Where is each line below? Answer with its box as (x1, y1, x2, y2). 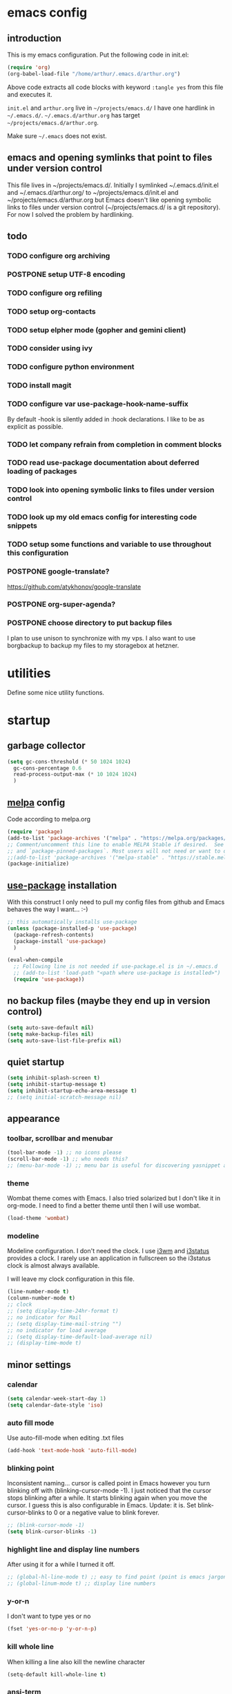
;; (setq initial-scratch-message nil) (7, 1094, 122, 1101)
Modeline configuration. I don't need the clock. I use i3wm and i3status (7, 1247, 209, 1255)
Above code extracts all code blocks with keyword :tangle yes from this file (7, 83, 224, 91)
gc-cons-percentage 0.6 (13, 765, 81, 772)
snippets (7, 521, 38, 531)
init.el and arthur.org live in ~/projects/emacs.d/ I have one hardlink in (7, 104, 215, 112)
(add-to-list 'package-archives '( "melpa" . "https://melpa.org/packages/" (7, 835, 230, 841)
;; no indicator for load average (7, 1326, 107, 1334)
